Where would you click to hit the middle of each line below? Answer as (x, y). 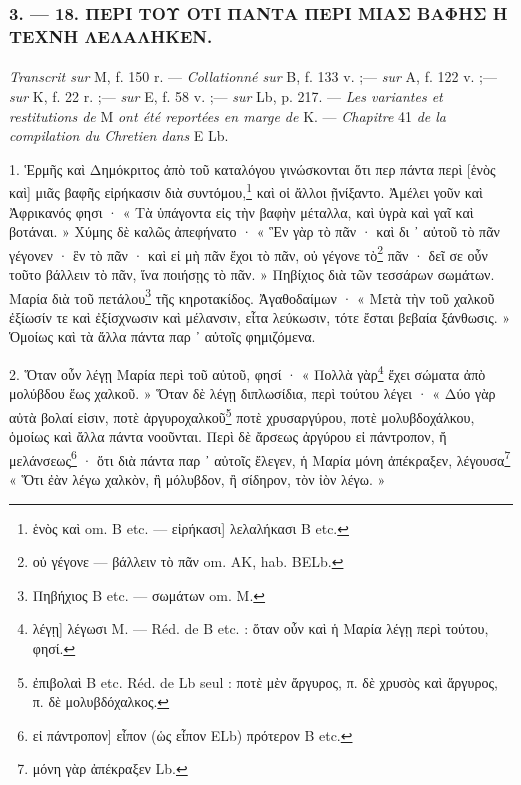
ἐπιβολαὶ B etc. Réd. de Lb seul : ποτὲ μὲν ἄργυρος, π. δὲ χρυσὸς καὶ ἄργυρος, (265, 681)
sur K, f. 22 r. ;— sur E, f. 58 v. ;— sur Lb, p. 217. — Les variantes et (226, 95)
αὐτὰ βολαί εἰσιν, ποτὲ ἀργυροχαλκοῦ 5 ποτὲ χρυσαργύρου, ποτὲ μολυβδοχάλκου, (242, 415)
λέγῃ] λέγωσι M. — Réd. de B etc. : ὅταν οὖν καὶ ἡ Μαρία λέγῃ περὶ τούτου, (260, 628)
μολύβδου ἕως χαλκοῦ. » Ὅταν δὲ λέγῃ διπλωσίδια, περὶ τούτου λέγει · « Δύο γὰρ (252, 393)
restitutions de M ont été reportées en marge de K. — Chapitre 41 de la (228, 115)
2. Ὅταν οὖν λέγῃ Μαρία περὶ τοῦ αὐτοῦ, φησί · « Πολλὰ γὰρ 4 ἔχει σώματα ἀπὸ (247, 372)
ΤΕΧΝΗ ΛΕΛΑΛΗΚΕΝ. (111, 35)
